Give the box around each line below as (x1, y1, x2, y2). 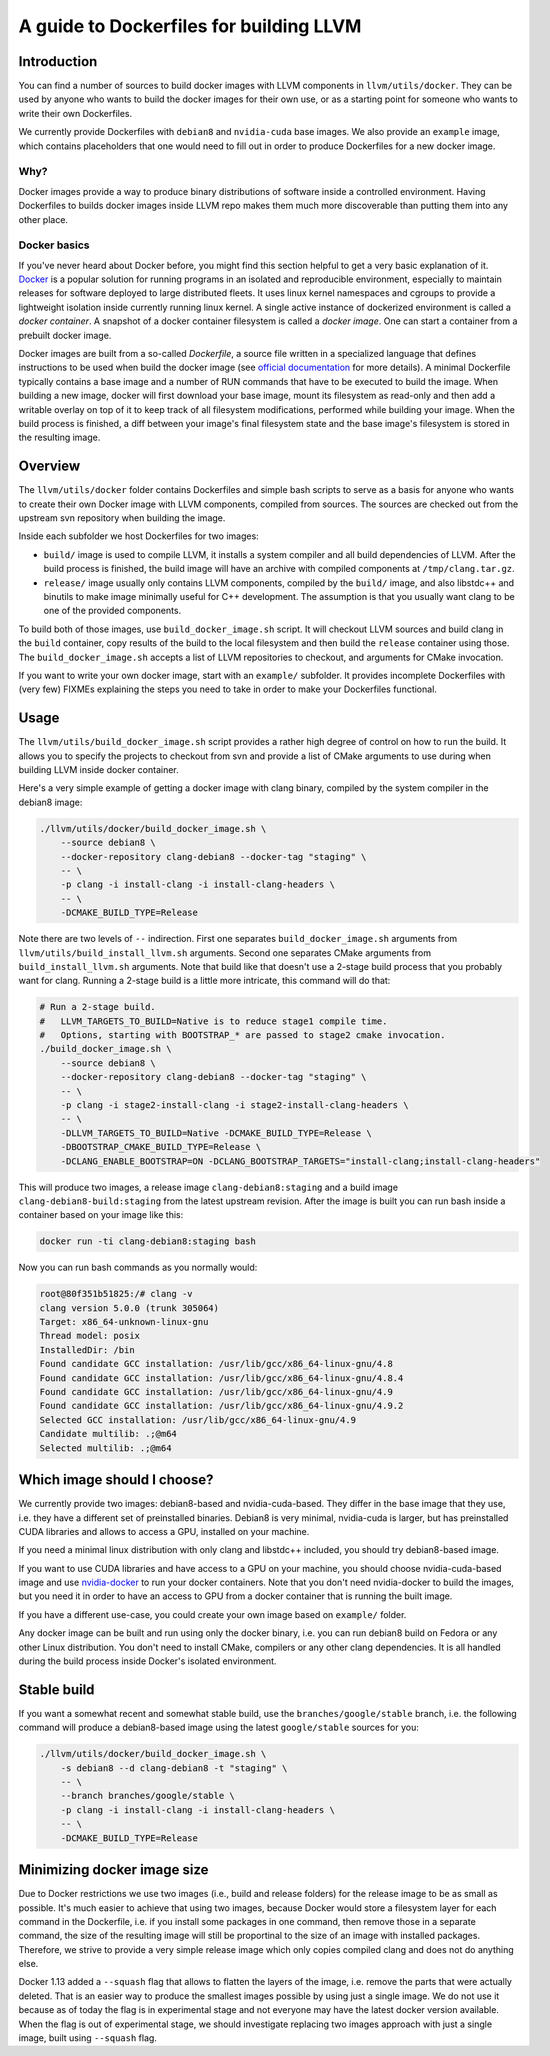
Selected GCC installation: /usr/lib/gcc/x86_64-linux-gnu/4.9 (39, 1414, 357, 1425)
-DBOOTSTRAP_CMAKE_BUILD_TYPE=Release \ (60, 1141, 262, 1153)
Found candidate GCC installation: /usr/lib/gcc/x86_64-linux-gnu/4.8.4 (39, 1372, 404, 1384)
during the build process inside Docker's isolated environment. (18, 1655, 277, 1667)
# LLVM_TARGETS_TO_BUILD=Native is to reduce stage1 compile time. (39, 1015, 388, 1027)
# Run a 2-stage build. (39, 1001, 157, 1013)
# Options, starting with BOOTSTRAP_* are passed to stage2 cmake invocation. (39, 1030, 446, 1041)
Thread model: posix (39, 1330, 140, 1342)
